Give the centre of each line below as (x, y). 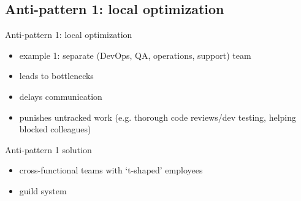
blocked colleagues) (55, 129)
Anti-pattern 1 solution (48, 149)
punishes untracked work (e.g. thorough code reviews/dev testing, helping (158, 117)
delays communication (61, 96)
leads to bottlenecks (56, 76)
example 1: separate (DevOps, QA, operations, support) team (135, 55)
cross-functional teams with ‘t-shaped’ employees (111, 170)
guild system (43, 190)
